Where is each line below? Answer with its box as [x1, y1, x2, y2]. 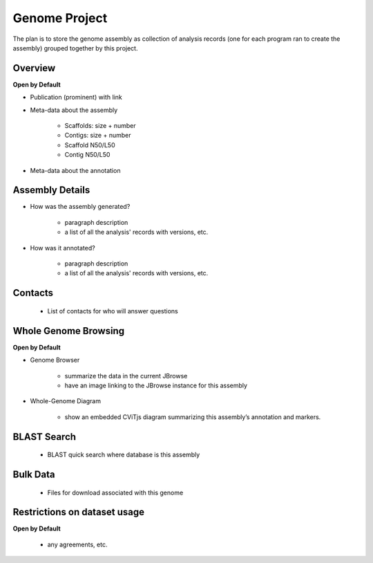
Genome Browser [30, 356, 80, 364]
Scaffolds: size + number [64, 122, 136, 130]
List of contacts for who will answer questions [47, 306, 179, 315]
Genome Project [12, 10, 108, 26]
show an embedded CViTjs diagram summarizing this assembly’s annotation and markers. [64, 412, 321, 421]
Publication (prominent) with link [30, 93, 122, 102]
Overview [12, 62, 56, 74]
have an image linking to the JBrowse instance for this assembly [64, 381, 248, 389]
